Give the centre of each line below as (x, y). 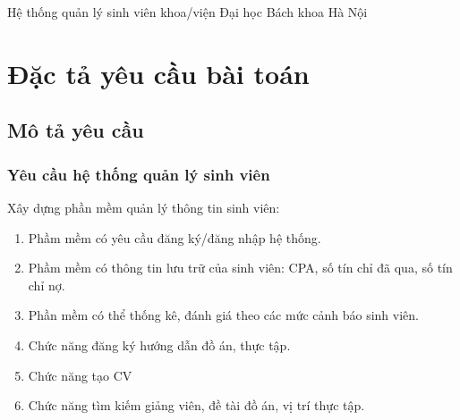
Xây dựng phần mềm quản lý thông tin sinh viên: (144, 207)
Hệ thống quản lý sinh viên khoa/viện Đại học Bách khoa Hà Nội (187, 12)
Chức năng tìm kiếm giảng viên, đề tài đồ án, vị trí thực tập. (196, 405)
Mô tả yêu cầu (76, 130)
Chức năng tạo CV (80, 375)
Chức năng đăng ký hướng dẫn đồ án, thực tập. (159, 344)
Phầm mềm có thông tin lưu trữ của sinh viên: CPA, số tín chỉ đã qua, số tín (240, 268)
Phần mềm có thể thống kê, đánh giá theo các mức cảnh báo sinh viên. (223, 315)
